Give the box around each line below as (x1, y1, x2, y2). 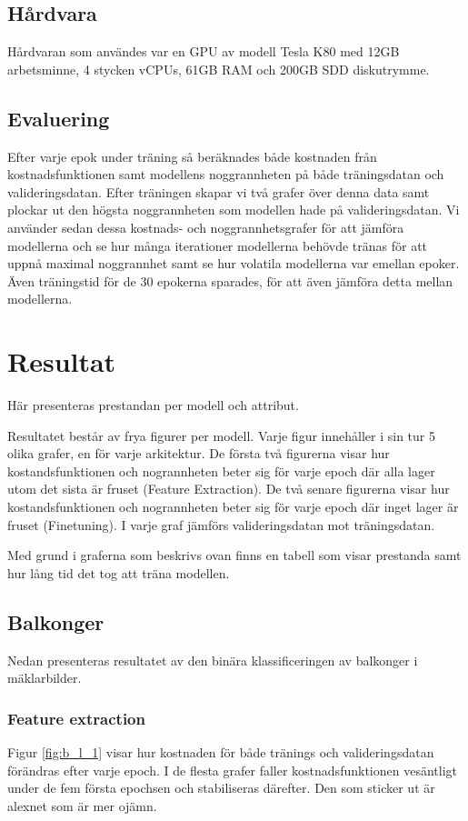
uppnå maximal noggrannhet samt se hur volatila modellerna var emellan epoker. (7, 254, 460, 273)
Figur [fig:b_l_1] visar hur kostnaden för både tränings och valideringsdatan (7, 743, 434, 762)
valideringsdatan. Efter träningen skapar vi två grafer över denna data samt (7, 182, 430, 201)
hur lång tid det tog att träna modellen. (7, 563, 230, 582)
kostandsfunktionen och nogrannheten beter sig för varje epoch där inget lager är (7, 497, 459, 516)
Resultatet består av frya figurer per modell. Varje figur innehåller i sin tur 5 (7, 426, 435, 445)
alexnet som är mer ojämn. (7, 796, 157, 815)
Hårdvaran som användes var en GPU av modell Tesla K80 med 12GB (7, 42, 400, 61)
